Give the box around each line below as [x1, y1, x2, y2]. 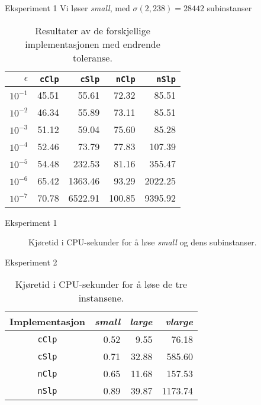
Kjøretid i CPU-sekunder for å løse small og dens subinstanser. [28, 236, 257, 248]
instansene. [78, 291, 124, 305]
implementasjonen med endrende [25, 37, 160, 51]
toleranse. [73, 50, 112, 64]
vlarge [165, 315, 193, 329]
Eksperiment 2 [5, 255, 57, 268]
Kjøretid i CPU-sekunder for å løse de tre [15, 277, 188, 291]
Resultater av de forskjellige [35, 23, 150, 37]
